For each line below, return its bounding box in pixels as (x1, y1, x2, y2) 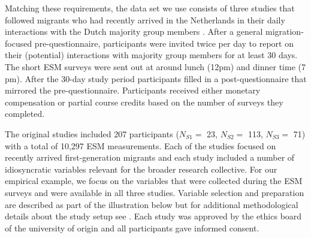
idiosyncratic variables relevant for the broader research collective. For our (5, 162, 277, 175)
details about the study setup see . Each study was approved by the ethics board (5, 210, 302, 222)
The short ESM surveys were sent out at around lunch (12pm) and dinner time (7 (5, 60, 306, 73)
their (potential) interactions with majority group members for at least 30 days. (5, 49, 298, 61)
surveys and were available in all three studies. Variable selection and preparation (5, 186, 304, 198)
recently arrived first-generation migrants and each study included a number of (5, 151, 295, 164)
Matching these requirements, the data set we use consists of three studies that (5, 2, 295, 14)
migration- (265, 25, 304, 38)
